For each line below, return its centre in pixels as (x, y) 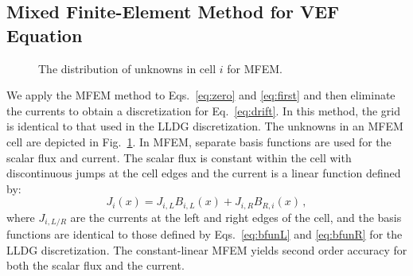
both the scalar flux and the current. (95, 265)
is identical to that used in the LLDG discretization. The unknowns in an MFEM (205, 126)
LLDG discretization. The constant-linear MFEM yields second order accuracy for (207, 249)
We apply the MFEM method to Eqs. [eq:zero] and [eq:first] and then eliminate (201, 95)
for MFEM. (255, 68)
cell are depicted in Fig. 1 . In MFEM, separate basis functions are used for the (199, 141)
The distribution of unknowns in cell (127, 68)
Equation (45, 35)
